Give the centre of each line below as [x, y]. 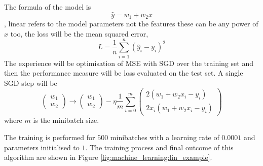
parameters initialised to [42, 147]
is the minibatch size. [66, 120]
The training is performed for [50, 137]
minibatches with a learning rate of [165, 137]
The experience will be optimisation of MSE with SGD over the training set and [129, 63]
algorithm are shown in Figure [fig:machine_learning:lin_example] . [108, 157]
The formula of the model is [48, 7]
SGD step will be [31, 82]
